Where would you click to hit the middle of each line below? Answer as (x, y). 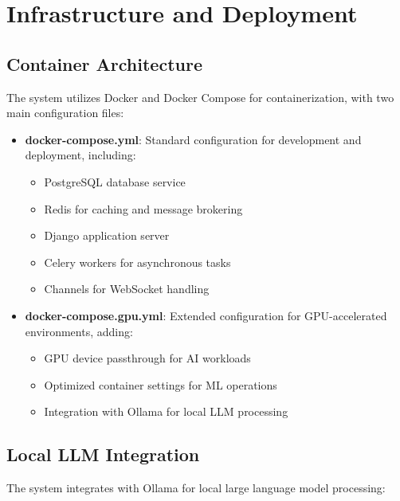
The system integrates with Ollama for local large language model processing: (196, 488)
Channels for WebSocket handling (127, 289)
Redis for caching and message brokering (143, 208)
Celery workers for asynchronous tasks (137, 262)
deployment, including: (80, 155)
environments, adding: (79, 331)
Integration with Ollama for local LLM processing (166, 411)
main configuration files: (65, 113)
